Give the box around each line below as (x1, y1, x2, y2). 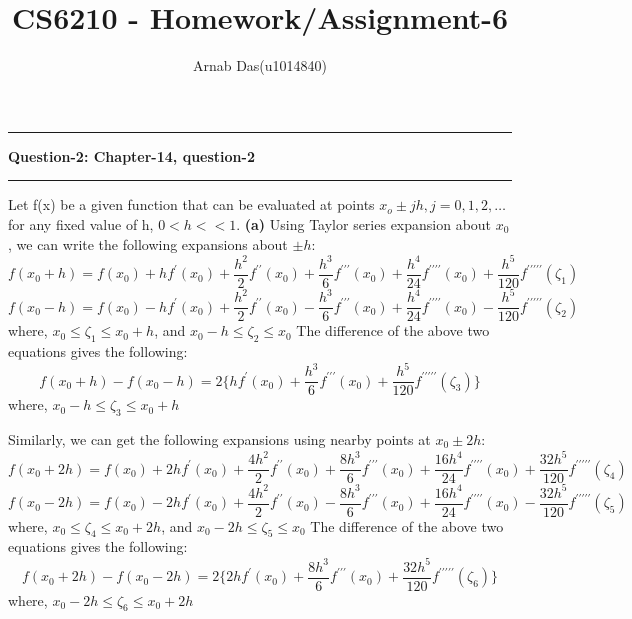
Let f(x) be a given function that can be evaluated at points (8, 194, 375, 215)
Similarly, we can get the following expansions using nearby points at (8, 428, 431, 449)
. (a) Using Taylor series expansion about (236, 213, 492, 234)
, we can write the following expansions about (8, 233, 288, 254)
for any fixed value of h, (8, 213, 154, 234)
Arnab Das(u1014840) (192, 55, 328, 76)
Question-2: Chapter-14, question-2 (8, 145, 255, 166)
